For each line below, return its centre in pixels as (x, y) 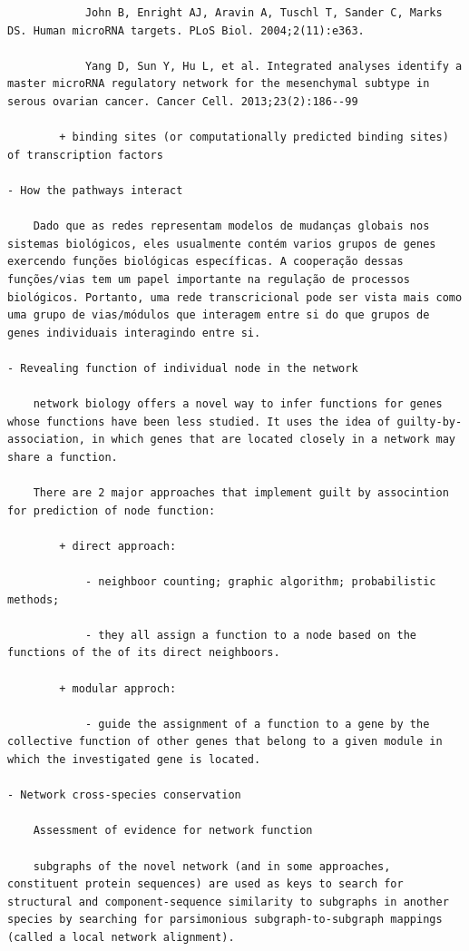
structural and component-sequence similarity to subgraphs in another (228, 902)
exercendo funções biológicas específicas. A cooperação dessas (205, 262)
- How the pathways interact (95, 190)
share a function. (63, 457)
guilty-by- (430, 422)
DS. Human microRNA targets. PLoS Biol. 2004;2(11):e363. (186, 30)
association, (46, 440)
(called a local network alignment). (121, 937)
